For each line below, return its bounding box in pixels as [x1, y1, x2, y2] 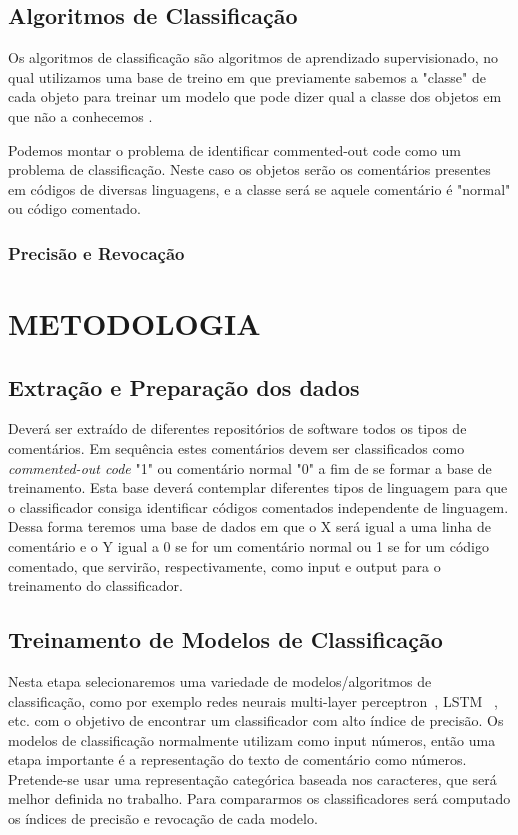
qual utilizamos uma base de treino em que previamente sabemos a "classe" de [8, 66, 486, 87]
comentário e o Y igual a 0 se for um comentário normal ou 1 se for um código [8, 535, 489, 556]
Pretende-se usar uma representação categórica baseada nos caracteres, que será [8, 768, 497, 789]
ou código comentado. [8, 198, 141, 219]
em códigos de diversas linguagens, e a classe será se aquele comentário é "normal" [8, 178, 511, 199]
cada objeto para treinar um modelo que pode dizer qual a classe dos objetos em [8, 86, 502, 107]
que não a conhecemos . [8, 105, 153, 126]
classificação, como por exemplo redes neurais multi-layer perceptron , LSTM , [8, 690, 498, 711]
